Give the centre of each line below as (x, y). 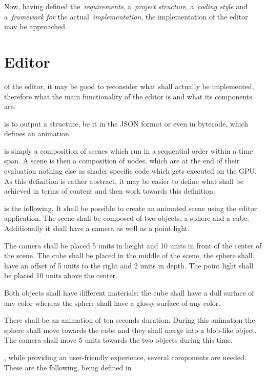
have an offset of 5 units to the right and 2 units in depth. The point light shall (129, 265)
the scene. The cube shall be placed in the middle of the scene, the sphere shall (128, 255)
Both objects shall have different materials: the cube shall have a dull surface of (129, 293)
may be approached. (36, 26)
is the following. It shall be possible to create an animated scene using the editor (131, 208)
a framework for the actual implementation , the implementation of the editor (126, 16)
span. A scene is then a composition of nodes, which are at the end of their (122, 161)
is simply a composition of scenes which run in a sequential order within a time (129, 150)
